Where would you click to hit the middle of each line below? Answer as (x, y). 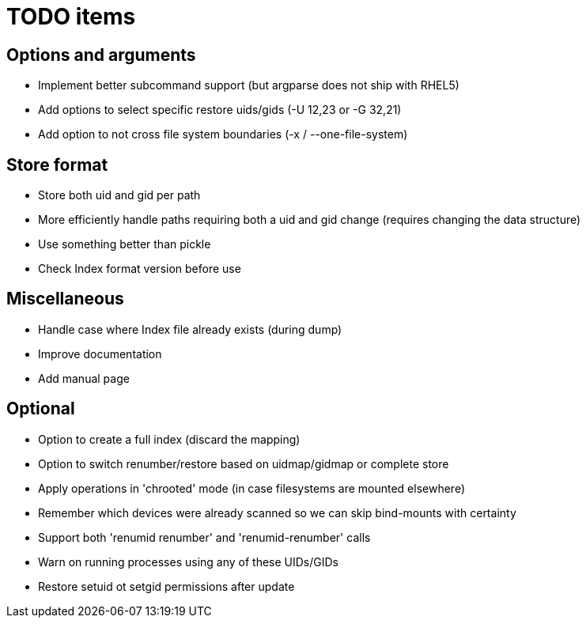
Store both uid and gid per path (119, 195)
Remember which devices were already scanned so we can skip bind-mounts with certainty (277, 512)
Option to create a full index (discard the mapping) (169, 439)
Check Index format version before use (140, 269)
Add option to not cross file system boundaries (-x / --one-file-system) (223, 134)
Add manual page (84, 378)
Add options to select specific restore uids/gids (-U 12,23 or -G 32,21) (220, 110)
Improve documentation (100, 354)
